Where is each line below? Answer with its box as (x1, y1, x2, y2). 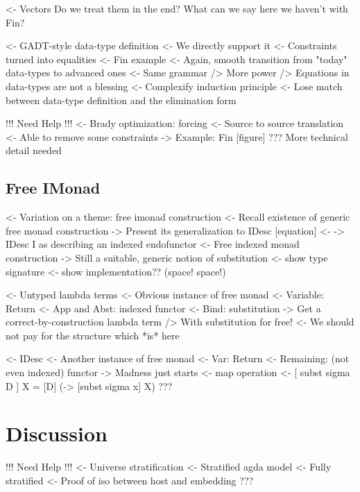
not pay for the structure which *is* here (6, 328, 180, 342)
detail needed (6, 143, 62, 158)
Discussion (6, 419, 108, 448)
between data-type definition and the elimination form (6, 92, 237, 107)
